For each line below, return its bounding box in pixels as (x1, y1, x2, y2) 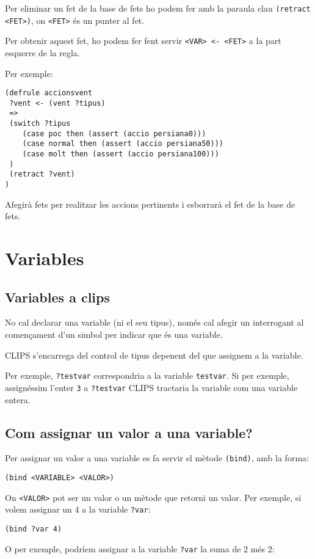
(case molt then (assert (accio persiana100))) (22, 150, 219, 159)
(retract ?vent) (9, 170, 75, 179)
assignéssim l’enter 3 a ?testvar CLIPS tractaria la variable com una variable (5, 381, 298, 393)
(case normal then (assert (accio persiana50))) (22, 139, 223, 148)
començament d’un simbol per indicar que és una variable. (5, 328, 223, 341)
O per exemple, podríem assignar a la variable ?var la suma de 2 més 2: (5, 542, 275, 555)
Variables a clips (5, 287, 110, 306)
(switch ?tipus (9, 119, 71, 128)
